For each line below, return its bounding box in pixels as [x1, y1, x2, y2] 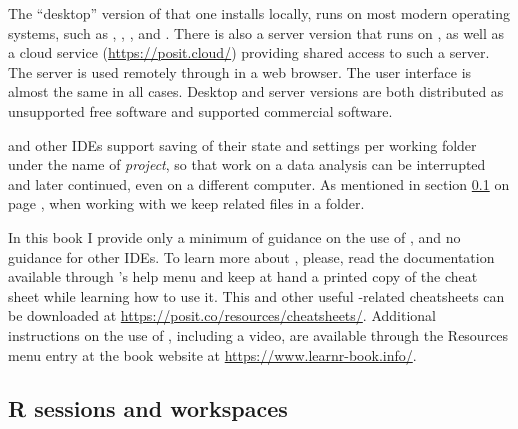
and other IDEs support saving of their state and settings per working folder [8, 134, 477, 155]
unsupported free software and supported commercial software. [8, 100, 393, 121]
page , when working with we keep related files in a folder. [8, 193, 365, 214]
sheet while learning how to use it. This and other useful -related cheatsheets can [8, 285, 505, 306]
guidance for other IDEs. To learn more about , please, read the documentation [8, 246, 495, 267]
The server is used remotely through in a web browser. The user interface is [8, 61, 472, 82]
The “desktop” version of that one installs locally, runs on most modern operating [8, 3, 510, 23]
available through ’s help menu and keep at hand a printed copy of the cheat [8, 266, 478, 287]
